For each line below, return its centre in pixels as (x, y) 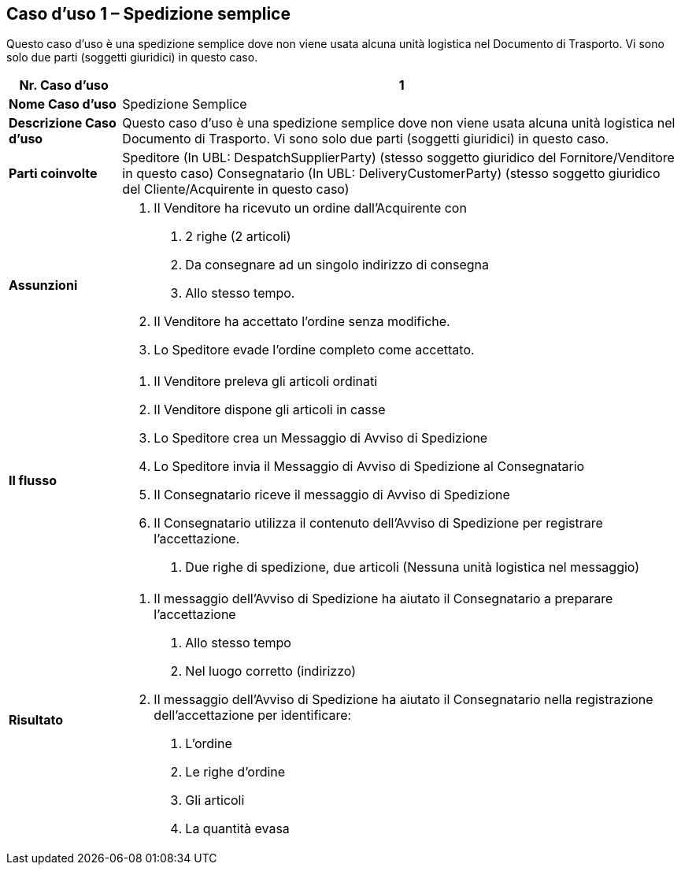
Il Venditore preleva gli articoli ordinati (266, 382)
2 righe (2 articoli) (238, 237)
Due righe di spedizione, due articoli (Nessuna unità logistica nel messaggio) (413, 567)
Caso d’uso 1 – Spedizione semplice (148, 14)
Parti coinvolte (53, 174)
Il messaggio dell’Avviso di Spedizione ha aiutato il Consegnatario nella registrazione (403, 700)
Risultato (36, 720)
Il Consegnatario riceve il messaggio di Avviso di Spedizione (332, 495)
